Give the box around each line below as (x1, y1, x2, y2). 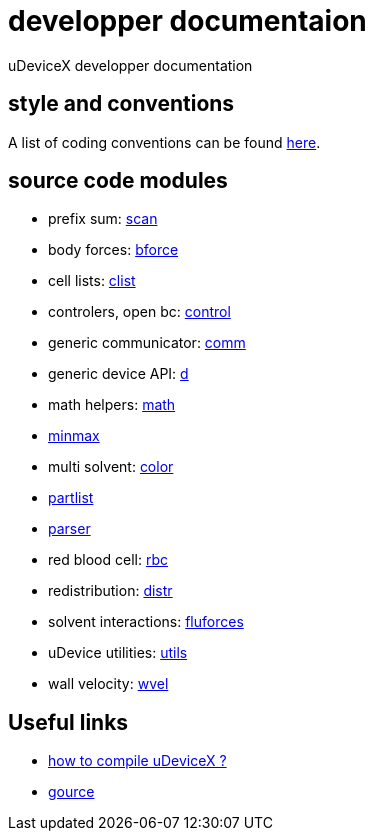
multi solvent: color (48, 458, 174, 476)
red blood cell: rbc (48, 551, 168, 569)
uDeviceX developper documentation (8, 56, 253, 74)
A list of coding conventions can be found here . (8, 133, 321, 151)
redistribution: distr (48, 582, 173, 600)
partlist (48, 489, 94, 507)
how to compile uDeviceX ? (48, 752, 227, 770)
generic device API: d (48, 365, 189, 383)
